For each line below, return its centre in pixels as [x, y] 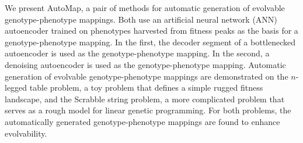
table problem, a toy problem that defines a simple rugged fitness [146, 87]
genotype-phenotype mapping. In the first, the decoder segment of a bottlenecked [150, 42]
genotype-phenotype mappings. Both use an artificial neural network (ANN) [141, 19]
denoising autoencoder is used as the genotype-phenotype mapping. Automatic [145, 64]
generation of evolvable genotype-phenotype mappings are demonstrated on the [147, 76]
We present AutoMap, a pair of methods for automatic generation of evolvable [145, 8]
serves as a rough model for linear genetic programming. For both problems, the [148, 110]
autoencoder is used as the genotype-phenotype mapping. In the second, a [137, 53]
